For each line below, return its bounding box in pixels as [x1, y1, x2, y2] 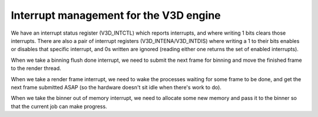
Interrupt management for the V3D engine [11, 9, 221, 22]
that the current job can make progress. [11, 103, 107, 110]
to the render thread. [11, 65, 61, 72]
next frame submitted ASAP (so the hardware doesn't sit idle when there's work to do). [11, 83, 222, 91]
